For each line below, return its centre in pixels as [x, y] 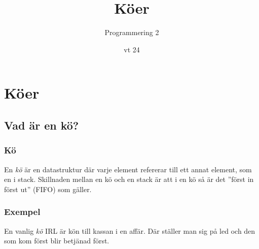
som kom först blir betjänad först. [57, 241]
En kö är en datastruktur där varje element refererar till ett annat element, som [128, 169]
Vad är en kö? [42, 125]
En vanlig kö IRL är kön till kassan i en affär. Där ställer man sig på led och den [130, 230]
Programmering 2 [132, 32]
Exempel [22, 212]
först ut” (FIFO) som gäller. [48, 189]
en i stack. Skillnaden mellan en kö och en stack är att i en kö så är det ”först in [129, 179]
